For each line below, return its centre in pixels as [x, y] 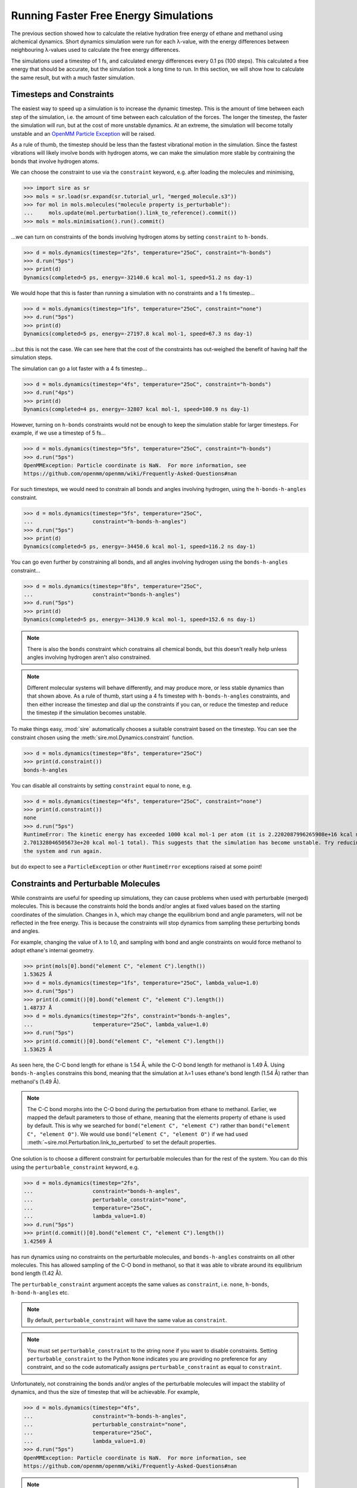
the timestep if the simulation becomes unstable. [87, 712]
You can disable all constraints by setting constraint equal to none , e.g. [101, 785]
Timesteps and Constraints [62, 94]
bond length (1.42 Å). [37, 1273]
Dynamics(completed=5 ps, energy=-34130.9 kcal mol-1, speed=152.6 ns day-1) [140, 620]
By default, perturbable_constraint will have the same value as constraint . [127, 1320]
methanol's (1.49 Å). [36, 1081]
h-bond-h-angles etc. [40, 1293]
